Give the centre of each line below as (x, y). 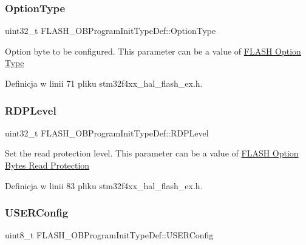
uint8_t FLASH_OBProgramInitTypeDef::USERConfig (109, 235)
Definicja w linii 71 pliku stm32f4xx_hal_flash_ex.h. (104, 83)
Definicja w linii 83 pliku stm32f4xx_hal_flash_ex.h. (104, 185)
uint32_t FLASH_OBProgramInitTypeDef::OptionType (110, 31)
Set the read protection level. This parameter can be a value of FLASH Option (152, 153)
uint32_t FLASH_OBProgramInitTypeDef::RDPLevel (107, 133)
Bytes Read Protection (47, 165)
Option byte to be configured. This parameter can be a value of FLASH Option (153, 51)
